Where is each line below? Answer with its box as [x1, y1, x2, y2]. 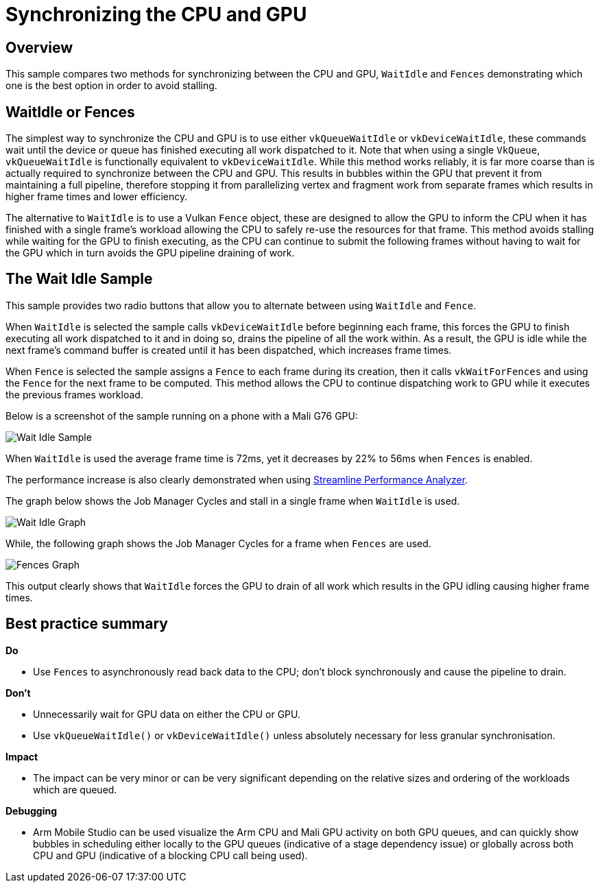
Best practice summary [5, 615, 168, 633]
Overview [5, 38, 73, 56]
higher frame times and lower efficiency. [5, 191, 188, 203]
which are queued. [33, 783, 117, 795]
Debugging [5, 804, 58, 817]
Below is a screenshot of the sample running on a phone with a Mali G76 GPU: [5, 409, 358, 422]
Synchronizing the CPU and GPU [5, 3, 307, 26]
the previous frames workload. [5, 388, 143, 400]
